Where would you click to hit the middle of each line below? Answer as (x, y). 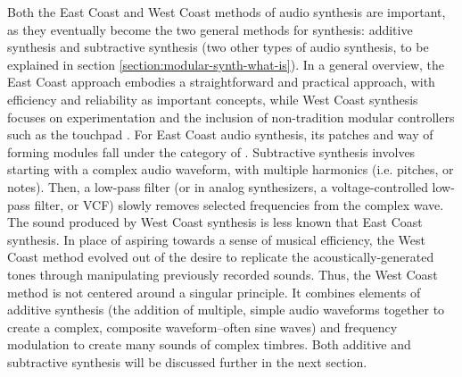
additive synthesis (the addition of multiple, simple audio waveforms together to (226, 310)
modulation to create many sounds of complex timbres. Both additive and (209, 344)
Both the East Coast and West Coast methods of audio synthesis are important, (227, 12)
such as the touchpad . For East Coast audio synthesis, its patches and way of (220, 134)
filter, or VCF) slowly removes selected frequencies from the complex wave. (239, 204)
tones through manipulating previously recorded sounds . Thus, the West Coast (223, 274)
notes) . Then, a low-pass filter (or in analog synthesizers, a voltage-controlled (218, 186)
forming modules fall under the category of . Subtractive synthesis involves (211, 151)
